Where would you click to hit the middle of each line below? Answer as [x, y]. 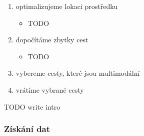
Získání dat [27, 129]
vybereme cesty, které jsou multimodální [78, 73]
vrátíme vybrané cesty [50, 89]
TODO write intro [32, 106]
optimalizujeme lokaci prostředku [67, 6]
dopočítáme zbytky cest [52, 40]
